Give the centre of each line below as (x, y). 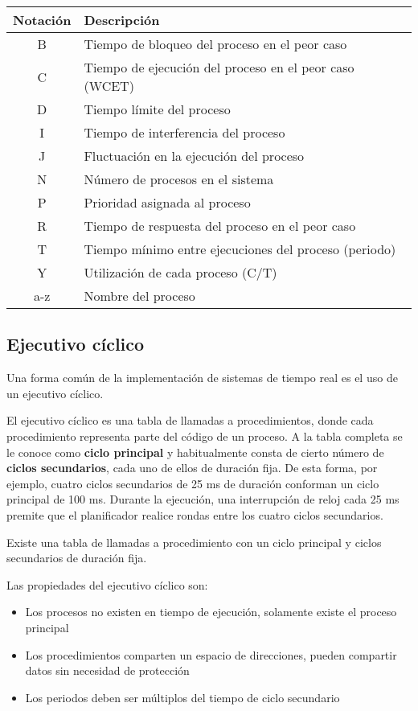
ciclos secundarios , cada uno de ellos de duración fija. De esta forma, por (192, 468)
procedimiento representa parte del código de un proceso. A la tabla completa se (205, 436)
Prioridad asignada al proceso (167, 202)
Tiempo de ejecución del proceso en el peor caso (219, 67)
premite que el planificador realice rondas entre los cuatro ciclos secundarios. (195, 514)
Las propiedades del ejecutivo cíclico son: (107, 584)
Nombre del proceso (139, 296)
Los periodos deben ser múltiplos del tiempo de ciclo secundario (182, 697)
